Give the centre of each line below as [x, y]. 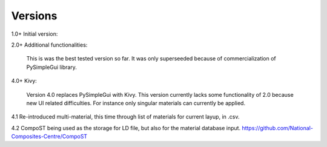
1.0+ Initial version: [35, 34]
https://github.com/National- [277, 128]
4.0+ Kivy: [24, 81]
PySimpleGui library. [51, 67]
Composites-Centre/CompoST [49, 137]
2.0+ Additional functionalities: [49, 45]
